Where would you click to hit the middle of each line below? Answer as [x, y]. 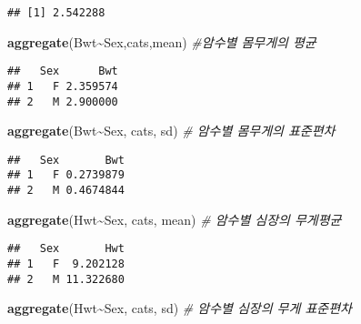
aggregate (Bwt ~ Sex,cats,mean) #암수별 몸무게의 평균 [162, 41]
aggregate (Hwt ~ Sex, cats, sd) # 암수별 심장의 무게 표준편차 [180, 308]
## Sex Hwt [66, 249]
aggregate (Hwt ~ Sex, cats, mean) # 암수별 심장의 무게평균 [175, 219]
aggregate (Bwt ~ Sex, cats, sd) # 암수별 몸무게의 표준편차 [171, 131]
